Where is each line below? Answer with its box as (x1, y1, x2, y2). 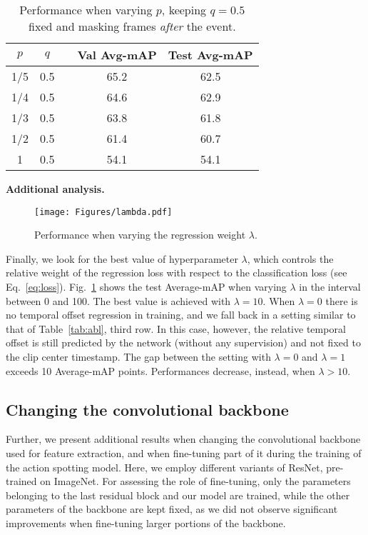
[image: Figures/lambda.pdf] (34, 206, 173, 217)
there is (325, 293, 358, 308)
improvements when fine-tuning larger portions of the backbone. (6, 515, 286, 530)
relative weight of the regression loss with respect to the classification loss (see (6, 265, 347, 280)
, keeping (161, 1, 207, 18)
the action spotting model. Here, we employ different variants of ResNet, (6, 459, 323, 474)
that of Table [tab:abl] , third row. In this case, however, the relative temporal (6, 321, 346, 336)
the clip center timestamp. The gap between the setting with (6, 349, 271, 364)
